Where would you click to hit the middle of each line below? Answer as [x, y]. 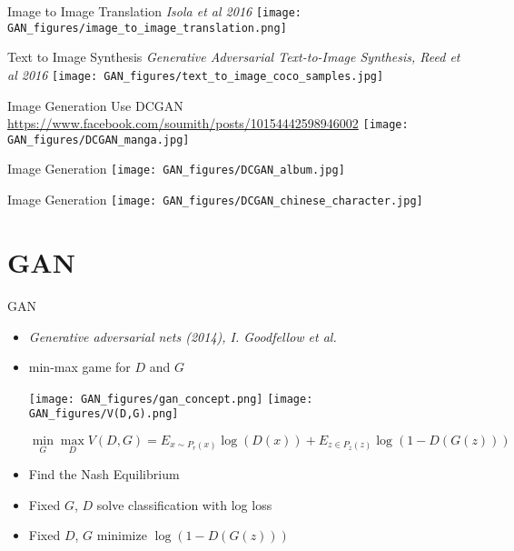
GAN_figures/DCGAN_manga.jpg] [99, 140]
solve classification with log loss [184, 504]
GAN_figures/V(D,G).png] [104, 414]
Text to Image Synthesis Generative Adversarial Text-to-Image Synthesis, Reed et [234, 57]
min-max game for [79, 367]
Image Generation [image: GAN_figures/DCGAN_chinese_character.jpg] [215, 200]
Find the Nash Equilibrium [104, 474]
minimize [122, 535]
